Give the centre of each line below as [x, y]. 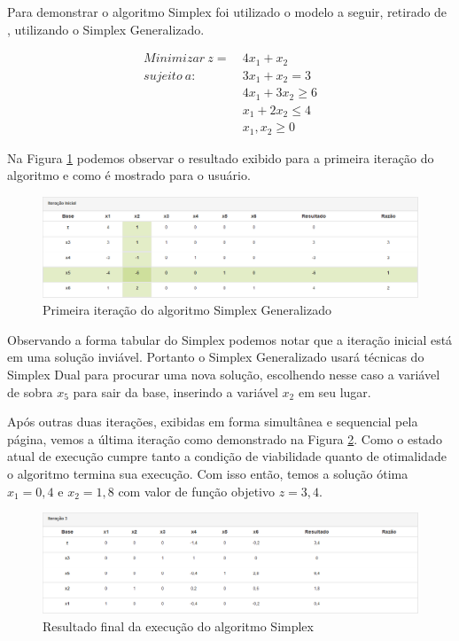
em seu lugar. [335, 391]
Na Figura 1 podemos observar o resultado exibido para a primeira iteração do [221, 157]
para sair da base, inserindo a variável [175, 391]
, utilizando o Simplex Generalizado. [106, 29]
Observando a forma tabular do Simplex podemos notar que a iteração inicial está [230, 339]
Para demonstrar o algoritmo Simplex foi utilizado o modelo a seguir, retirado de [227, 12]
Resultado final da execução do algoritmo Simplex [178, 625]
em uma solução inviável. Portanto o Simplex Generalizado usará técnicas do [216, 357]
